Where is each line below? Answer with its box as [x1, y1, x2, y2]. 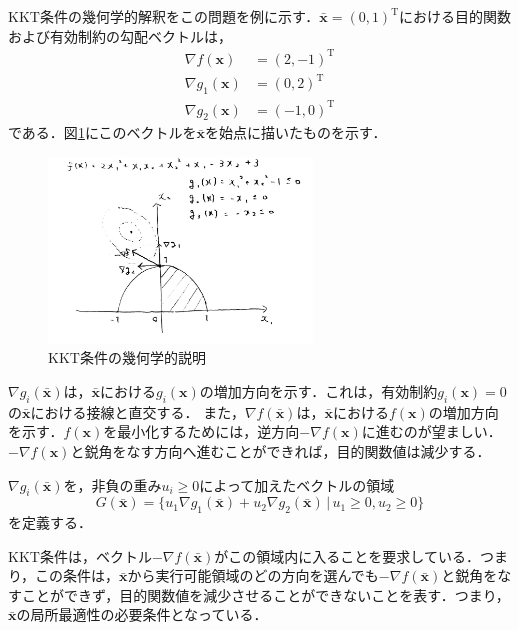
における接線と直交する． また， [30, 401, 245, 422]
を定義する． [8, 512, 92, 533]
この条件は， [35, 565, 120, 586]
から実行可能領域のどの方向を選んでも [127, 565, 379, 586]
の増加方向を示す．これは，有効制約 [199, 380, 438, 401]
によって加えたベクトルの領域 [199, 474, 395, 495]
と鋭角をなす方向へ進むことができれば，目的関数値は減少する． [70, 440, 491, 461]
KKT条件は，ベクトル [8, 545, 152, 566]
